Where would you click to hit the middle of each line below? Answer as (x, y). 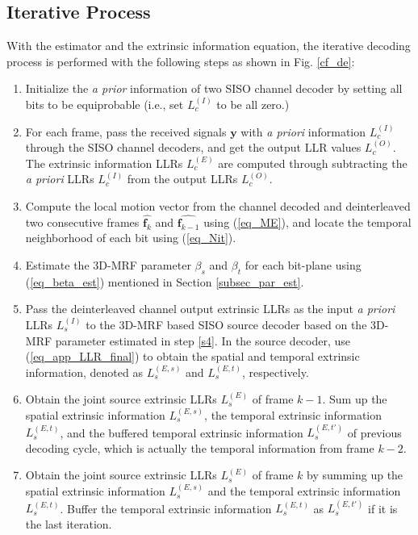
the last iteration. (69, 524)
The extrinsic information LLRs (104, 163)
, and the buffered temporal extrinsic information (182, 432)
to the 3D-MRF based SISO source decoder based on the (226, 324)
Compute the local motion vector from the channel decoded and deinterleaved (218, 205)
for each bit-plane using (303, 264)
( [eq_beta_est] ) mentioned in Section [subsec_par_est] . (165, 281)
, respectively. (275, 372)
